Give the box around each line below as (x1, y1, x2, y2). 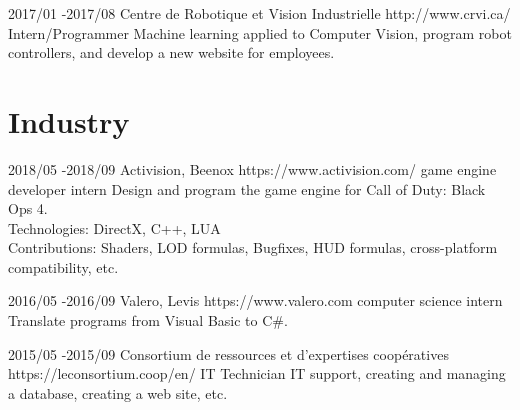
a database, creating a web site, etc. (8, 382, 228, 403)
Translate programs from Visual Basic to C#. (8, 310, 288, 331)
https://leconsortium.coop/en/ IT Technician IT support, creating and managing (8, 363, 506, 384)
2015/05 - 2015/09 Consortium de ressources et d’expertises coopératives (8, 343, 449, 364)
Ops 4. (8, 198, 48, 219)
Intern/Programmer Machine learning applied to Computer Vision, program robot (8, 22, 512, 43)
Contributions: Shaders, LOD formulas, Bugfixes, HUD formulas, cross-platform (8, 237, 498, 258)
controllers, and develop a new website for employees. (8, 42, 335, 63)
